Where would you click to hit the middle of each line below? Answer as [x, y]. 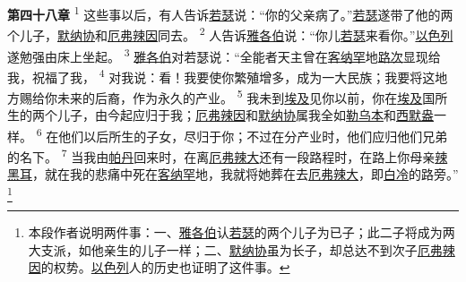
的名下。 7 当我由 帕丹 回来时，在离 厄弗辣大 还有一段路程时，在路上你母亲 [221, 155]
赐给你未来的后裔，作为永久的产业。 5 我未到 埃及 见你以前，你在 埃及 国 [227, 96]
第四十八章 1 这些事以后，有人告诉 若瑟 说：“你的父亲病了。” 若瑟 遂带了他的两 [230, 13]
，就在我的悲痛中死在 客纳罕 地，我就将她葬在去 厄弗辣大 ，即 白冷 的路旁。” [246, 174]
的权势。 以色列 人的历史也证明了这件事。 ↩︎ [165, 267]
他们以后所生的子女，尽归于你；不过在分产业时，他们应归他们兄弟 [253, 136]
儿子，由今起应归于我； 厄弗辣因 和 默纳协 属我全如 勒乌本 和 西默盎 [245, 115]
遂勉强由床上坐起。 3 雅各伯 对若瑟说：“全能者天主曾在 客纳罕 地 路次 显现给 [224, 55]
